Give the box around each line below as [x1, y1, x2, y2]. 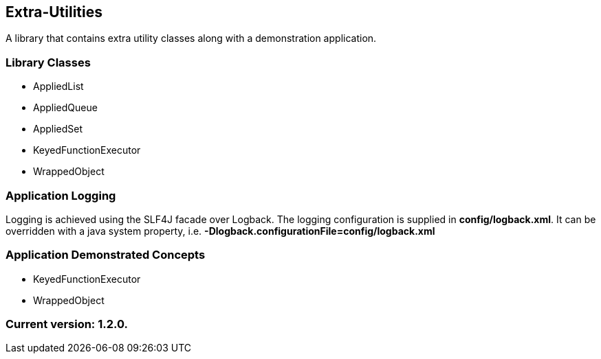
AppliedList [33, 80, 84, 93]
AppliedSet [33, 123, 83, 135]
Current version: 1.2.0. [6, 317, 129, 332]
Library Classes [6, 55, 91, 69]
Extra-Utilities [6, 3, 102, 21]
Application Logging [6, 188, 116, 202]
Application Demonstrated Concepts [6, 248, 206, 262]
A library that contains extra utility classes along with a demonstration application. [6, 32, 377, 45]
